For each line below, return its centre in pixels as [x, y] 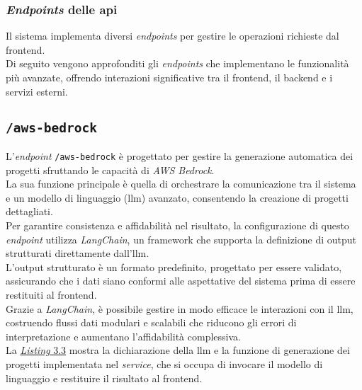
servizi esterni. [37, 91]
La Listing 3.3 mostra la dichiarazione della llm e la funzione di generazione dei [178, 350]
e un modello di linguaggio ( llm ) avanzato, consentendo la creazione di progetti [177, 197]
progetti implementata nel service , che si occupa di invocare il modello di [164, 363]
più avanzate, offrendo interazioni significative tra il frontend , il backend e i [169, 77]
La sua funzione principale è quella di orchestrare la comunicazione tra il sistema [181, 184]
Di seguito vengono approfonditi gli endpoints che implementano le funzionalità [177, 63]
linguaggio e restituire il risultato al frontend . [104, 378]
